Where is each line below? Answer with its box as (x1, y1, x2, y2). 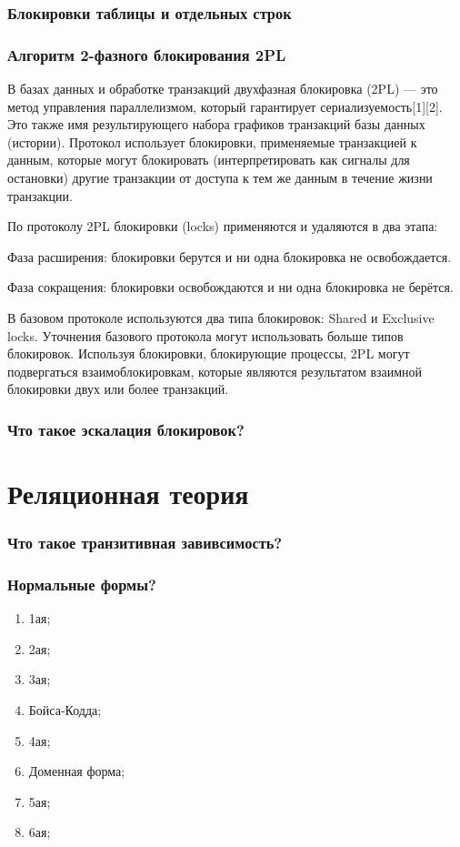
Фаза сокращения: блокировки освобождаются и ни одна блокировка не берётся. (7, 277, 454, 297)
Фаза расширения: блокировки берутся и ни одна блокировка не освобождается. (7, 247, 452, 266)
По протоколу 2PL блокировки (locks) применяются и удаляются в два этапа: (7, 217, 438, 236)
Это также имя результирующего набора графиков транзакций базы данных (7, 115, 425, 134)
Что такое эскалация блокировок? (7, 418, 245, 440)
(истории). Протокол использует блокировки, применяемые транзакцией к (7, 132, 417, 151)
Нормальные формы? (7, 572, 156, 595)
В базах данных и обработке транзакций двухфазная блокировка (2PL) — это (7, 79, 438, 98)
